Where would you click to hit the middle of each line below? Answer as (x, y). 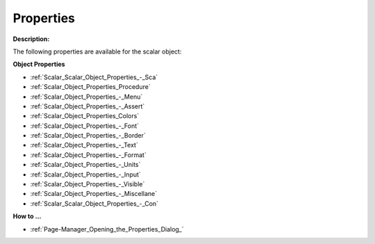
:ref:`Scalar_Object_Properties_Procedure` (90, 87)
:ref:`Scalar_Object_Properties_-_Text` (84, 145)
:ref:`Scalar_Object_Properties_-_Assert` (87, 106)
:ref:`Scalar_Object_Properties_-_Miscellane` (94, 194)
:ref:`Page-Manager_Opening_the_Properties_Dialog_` (107, 229)
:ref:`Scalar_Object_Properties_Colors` (85, 116)
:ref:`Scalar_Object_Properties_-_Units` (85, 165)
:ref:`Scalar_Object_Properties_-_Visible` (87, 184)
